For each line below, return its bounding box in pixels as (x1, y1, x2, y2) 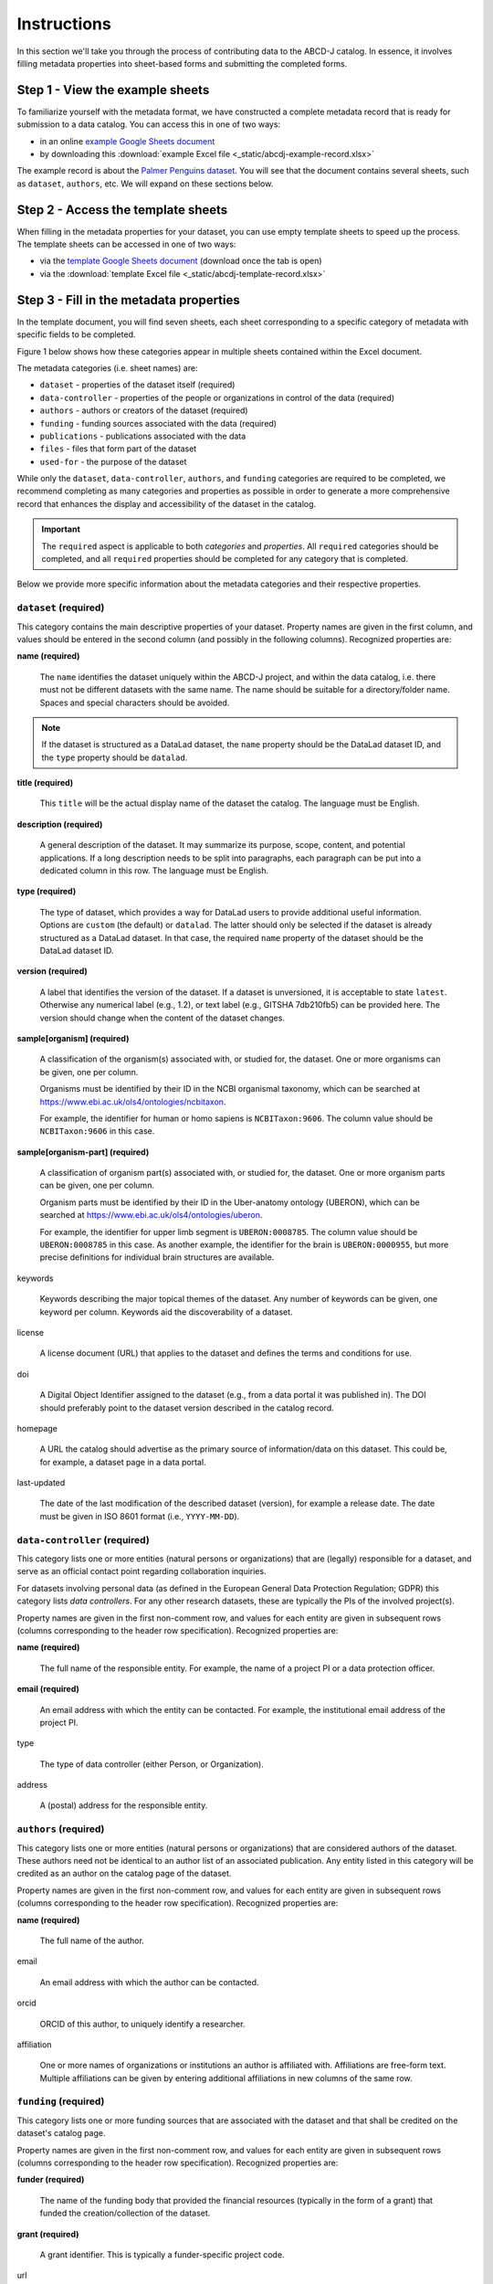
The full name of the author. (39, 1935, 145, 1946)
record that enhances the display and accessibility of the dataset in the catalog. (16, 498, 317, 509)
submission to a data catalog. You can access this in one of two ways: (16, 119, 281, 130)
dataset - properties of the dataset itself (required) (39, 379, 236, 390)
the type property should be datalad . (41, 752, 188, 763)
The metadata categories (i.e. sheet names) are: (16, 362, 198, 374)
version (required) (16, 966, 89, 977)
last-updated (16, 1477, 66, 1488)
